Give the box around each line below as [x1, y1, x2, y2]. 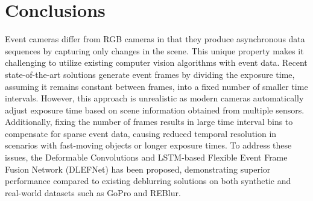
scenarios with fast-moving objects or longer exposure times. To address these [5, 139, 292, 152]
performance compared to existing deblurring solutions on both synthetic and [5, 174, 291, 187]
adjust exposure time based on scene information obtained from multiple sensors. [5, 103, 305, 116]
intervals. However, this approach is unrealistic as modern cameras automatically [5, 92, 304, 104]
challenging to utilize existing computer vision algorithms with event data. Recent [5, 56, 308, 69]
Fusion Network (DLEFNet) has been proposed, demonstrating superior [5, 162, 271, 175]
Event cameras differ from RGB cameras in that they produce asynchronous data [5, 33, 305, 45]
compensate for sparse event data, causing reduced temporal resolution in [5, 127, 277, 139]
